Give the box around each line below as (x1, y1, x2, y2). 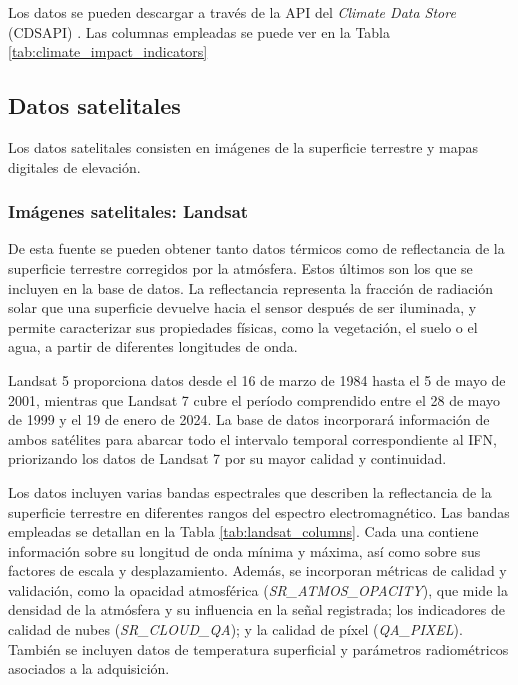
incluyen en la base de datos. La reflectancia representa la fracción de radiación (8, 277, 494, 298)
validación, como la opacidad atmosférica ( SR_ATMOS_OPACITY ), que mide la (8, 579, 508, 600)
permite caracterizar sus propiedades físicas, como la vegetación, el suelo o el (8, 316, 478, 337)
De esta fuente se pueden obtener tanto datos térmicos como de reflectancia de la (8, 238, 505, 259)
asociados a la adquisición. (8, 658, 170, 679)
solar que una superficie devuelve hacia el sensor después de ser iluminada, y (8, 297, 477, 318)
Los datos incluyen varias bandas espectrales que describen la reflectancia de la (8, 481, 492, 502)
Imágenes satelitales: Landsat (8, 199, 249, 224)
